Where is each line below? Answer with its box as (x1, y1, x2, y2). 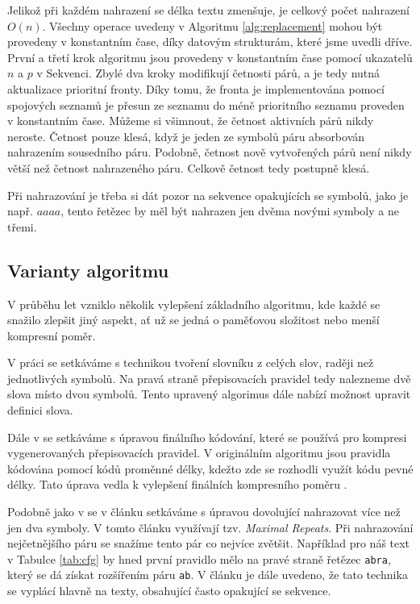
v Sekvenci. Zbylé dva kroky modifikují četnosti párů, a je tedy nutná (36, 65, 380, 81)
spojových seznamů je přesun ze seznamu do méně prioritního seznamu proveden (7, 96, 405, 113)
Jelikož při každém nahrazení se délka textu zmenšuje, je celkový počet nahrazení (7, 2, 410, 18)
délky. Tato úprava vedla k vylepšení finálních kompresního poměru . (7, 476, 347, 493)
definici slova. (7, 402, 73, 419)
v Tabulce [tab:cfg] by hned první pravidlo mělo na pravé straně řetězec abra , (7, 550, 391, 567)
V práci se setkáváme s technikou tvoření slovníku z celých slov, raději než (7, 354, 374, 371)
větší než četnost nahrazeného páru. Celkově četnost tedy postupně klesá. (7, 159, 370, 176)
